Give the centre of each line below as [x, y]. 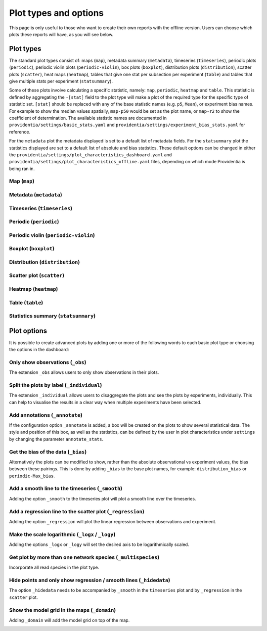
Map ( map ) [22, 181]
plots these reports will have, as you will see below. [61, 34]
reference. [20, 132]
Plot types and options [56, 13]
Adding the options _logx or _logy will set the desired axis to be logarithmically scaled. [99, 544]
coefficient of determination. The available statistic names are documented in [88, 118]
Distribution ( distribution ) [44, 262]
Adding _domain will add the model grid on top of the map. [69, 620]
